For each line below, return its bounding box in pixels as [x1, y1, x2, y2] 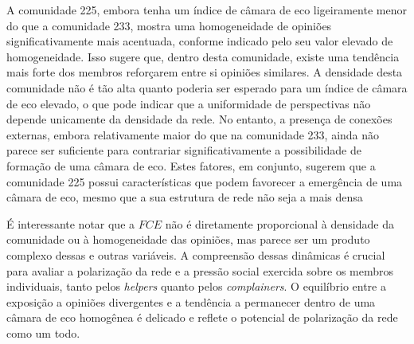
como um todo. [6, 324, 80, 341]
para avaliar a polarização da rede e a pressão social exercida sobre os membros [6, 262, 394, 279]
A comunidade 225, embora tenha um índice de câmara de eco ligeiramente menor [6, 2, 407, 18]
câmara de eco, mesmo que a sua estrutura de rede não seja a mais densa [6, 189, 363, 205]
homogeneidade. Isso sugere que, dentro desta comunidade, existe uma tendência [6, 48, 400, 64]
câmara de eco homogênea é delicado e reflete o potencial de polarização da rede [6, 309, 398, 326]
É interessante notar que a [6, 215, 135, 232]
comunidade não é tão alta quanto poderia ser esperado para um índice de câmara [6, 79, 408, 96]
